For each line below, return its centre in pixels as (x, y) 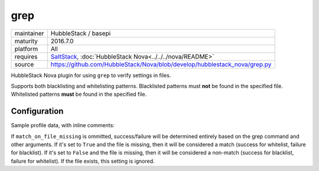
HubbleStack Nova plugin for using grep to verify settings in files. (91, 75)
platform (26, 49)
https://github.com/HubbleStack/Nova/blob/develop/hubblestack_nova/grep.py (161, 64)
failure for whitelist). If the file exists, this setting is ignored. (83, 161)
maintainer (29, 33)
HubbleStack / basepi (81, 33)
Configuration (37, 112)
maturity (26, 41)
